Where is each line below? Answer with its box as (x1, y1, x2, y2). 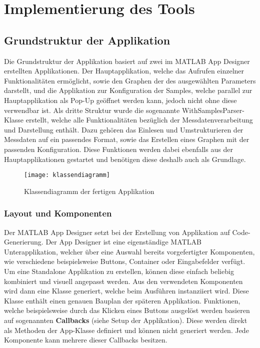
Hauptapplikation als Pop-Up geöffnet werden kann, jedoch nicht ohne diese (4, 94, 237, 105)
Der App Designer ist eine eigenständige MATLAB (45, 236, 201, 247)
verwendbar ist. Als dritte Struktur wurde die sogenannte (4, 104, 180, 115)
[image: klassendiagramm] (24, 171, 110, 179)
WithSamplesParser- (181, 104, 244, 115)
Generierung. (4, 236, 43, 247)
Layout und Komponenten (4, 207, 112, 219)
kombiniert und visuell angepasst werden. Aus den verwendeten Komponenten (4, 275, 243, 286)
